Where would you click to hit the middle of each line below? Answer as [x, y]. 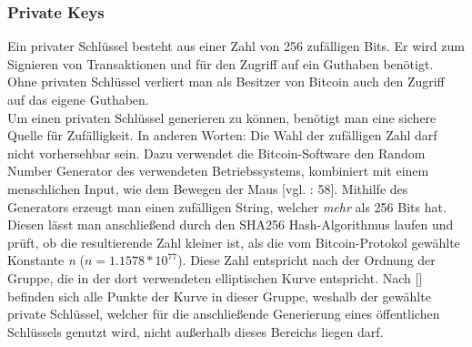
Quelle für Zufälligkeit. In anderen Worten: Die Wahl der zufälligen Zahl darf [222, 135]
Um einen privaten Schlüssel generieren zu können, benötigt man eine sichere [222, 117]
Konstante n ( [46, 260]
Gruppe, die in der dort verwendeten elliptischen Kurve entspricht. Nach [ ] [215, 277]
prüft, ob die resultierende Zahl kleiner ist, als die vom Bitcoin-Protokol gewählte [234, 242]
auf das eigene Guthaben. [78, 99]
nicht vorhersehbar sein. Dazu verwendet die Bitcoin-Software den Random [216, 153]
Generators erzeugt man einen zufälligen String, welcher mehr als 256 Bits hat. [227, 206]
